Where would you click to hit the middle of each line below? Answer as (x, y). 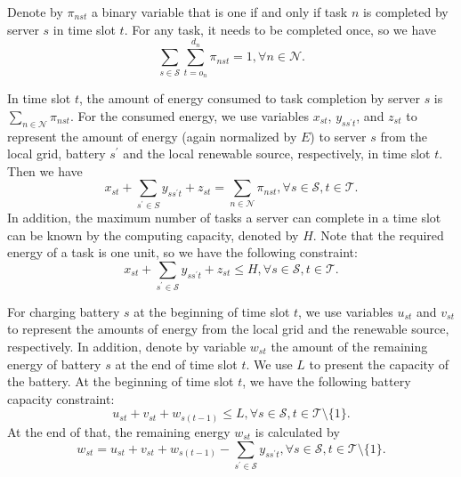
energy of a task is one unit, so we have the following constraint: (182, 252)
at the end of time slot (176, 364)
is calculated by (297, 431)
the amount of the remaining (349, 347)
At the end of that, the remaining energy (119, 431)
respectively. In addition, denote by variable (127, 347)
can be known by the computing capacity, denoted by (153, 234)
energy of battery (54, 364)
